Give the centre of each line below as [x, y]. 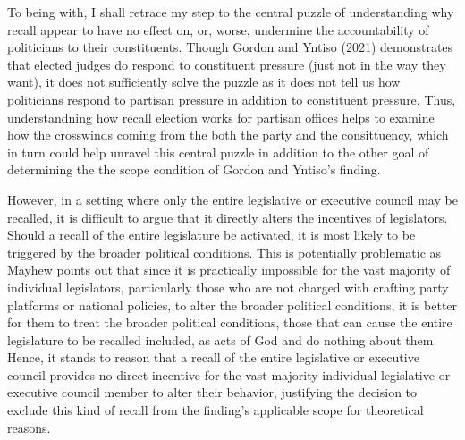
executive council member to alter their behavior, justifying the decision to [212, 392]
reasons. [29, 427]
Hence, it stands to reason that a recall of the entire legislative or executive [213, 357]
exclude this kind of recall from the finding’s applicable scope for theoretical [216, 410]
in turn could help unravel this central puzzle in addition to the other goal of [218, 152]
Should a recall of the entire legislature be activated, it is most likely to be [211, 235]
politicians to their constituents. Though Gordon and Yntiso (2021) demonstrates [230, 47]
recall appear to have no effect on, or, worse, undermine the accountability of [218, 29]
